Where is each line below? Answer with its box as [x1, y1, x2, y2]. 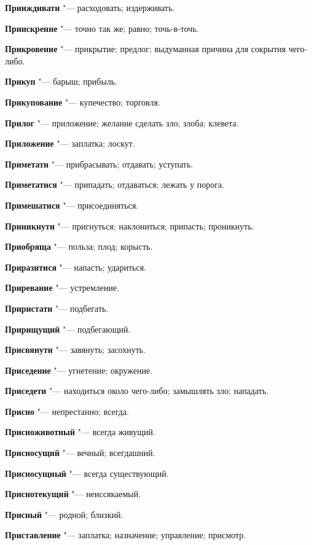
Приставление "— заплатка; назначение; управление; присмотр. [5, 528, 246, 541]
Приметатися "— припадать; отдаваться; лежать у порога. [5, 178, 225, 191]
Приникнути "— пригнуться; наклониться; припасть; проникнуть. [5, 219, 254, 232]
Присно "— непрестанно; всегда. [5, 404, 130, 417]
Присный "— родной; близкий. [5, 508, 123, 520]
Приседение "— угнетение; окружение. [5, 363, 153, 376]
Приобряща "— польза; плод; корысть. [5, 240, 153, 253]
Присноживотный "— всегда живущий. [5, 425, 155, 438]
